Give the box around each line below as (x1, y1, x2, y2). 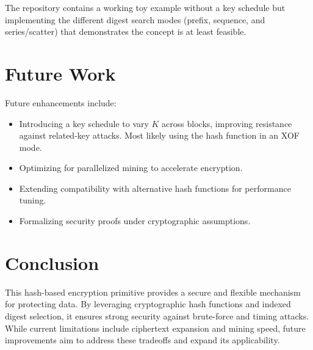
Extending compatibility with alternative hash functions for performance (19, 181, 291, 194)
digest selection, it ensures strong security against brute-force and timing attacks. (5, 309, 309, 322)
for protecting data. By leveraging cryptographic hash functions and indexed (5, 297, 291, 310)
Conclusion (5, 250, 99, 275)
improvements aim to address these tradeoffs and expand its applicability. (5, 334, 280, 346)
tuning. (19, 194, 46, 206)
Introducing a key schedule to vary (19, 117, 149, 129)
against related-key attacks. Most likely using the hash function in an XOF (19, 129, 300, 142)
